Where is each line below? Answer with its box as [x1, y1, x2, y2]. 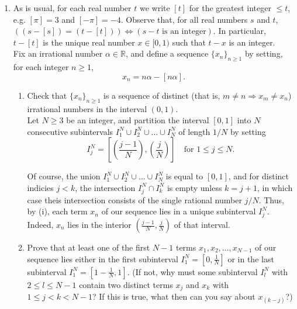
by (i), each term [27, 205, 88, 217]
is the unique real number [43, 36, 135, 48]
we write [139, 2, 170, 13]
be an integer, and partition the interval [66, 114, 209, 126]
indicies [27, 181, 54, 193]
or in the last [227, 252, 274, 265]
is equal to [165, 170, 203, 182]
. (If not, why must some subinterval [127, 265, 258, 277]
